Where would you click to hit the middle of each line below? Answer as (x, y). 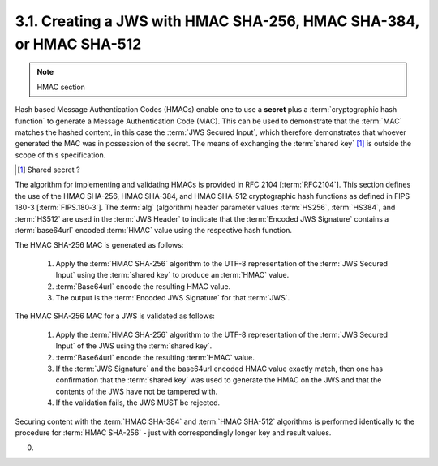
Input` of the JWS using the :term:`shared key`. (134, 346)
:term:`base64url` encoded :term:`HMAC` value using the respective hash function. (153, 231)
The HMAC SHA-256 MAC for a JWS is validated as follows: (115, 316)
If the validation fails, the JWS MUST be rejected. (138, 403)
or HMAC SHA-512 (78, 44)
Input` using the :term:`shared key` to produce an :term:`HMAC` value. (172, 275)
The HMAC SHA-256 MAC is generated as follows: (99, 245)
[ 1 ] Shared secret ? (49, 170)
